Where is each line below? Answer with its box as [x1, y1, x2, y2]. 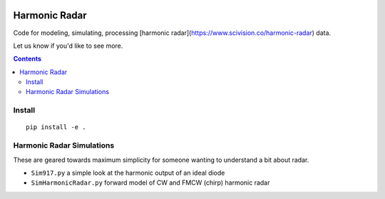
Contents [13, 54, 42, 63]
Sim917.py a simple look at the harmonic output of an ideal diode [31, 168, 225, 177]
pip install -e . [26, 123, 86, 131]
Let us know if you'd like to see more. [13, 41, 123, 50]
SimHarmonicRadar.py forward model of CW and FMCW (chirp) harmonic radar [31, 178, 270, 187]
